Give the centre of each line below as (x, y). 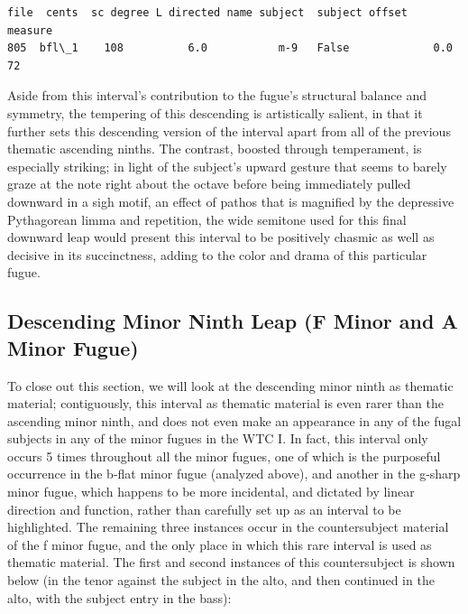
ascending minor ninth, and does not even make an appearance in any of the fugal (234, 420)
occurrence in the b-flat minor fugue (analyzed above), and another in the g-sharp (234, 474)
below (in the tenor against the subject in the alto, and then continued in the (221, 580)
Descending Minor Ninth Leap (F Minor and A (233, 321)
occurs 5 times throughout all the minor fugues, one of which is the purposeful (224, 456)
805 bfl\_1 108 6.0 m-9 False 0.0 (230, 48)
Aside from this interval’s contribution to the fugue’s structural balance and (217, 95)
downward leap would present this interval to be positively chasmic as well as (221, 237)
